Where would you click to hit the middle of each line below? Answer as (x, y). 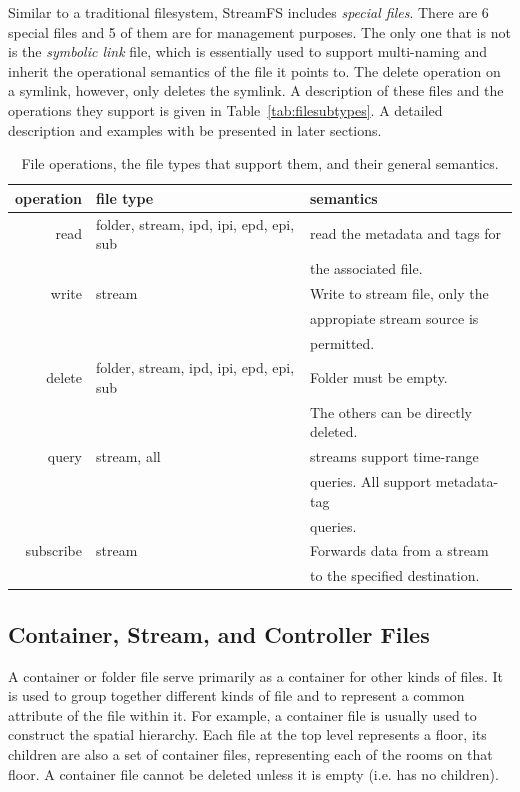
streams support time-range (394, 456)
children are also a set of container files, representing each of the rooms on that (250, 753)
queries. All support (371, 481)
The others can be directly (391, 411)
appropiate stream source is (394, 317)
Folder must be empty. (379, 377)
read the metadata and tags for (406, 233)
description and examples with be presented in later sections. (195, 129)
